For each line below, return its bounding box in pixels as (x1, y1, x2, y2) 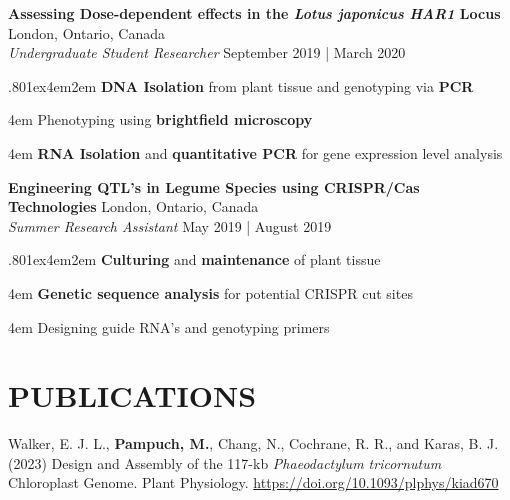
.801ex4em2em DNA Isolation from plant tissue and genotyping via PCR (8, 75, 474, 96)
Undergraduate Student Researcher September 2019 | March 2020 (8, 42, 406, 63)
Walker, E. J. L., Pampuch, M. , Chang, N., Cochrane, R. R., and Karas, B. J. (8, 433, 499, 454)
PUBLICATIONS (8, 375, 257, 416)
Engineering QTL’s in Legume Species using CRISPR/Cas (8, 176, 420, 197)
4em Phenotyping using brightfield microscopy (8, 109, 313, 130)
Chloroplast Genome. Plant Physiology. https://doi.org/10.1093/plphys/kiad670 (8, 472, 499, 493)
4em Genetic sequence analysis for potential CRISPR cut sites (8, 282, 413, 303)
